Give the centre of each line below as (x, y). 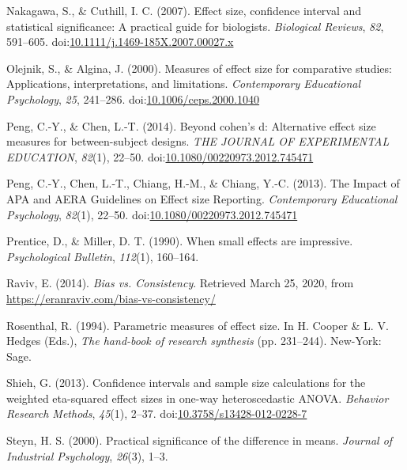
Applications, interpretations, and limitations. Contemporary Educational (184, 83)
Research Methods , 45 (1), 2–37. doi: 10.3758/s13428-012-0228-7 (157, 413)
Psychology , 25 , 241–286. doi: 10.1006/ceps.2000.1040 (133, 99)
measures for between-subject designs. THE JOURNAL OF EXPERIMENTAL (198, 141)
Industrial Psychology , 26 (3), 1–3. (87, 455)
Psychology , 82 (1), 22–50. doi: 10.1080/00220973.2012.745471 (152, 214)
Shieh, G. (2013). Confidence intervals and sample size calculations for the (186, 383)
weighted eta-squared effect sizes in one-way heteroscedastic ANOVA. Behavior (198, 398)
